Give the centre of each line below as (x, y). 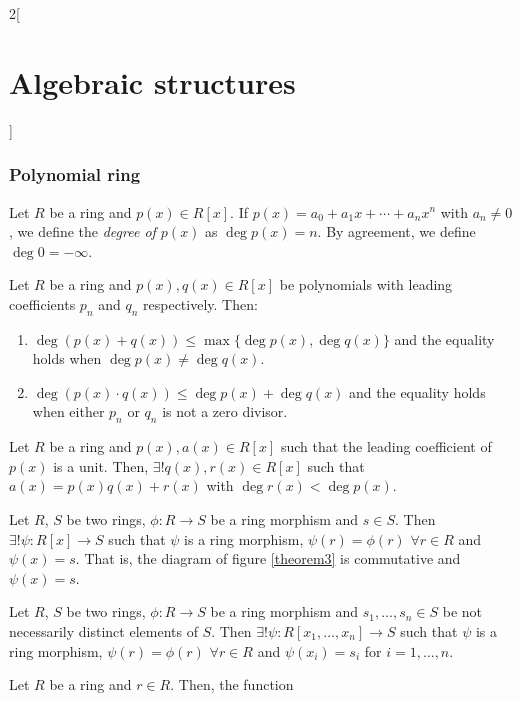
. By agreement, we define (396, 231)
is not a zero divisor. (225, 411)
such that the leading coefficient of (386, 446)
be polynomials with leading (366, 284)
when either (68, 411)
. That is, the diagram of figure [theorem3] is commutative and (268, 558)
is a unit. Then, (101, 465)
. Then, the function (232, 684)
